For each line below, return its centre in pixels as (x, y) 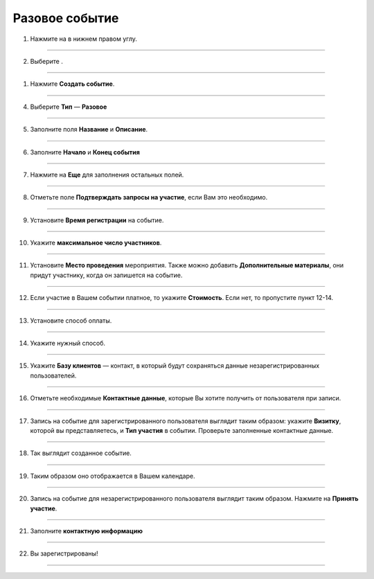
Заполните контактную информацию (87, 531)
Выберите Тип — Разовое (69, 107)
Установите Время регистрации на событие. (97, 220)
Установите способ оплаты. (71, 320)
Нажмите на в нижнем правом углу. (84, 39)
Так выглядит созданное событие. (81, 453)
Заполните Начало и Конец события (85, 152)
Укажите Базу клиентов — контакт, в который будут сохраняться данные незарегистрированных (175, 366)
